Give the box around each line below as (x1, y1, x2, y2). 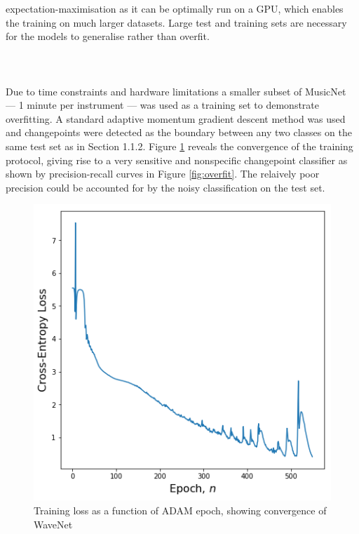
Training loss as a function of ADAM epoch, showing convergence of (34, 502, 327, 517)
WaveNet (34, 516, 73, 531)
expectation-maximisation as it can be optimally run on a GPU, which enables (6, 1, 344, 15)
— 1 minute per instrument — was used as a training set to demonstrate (6, 98, 320, 112)
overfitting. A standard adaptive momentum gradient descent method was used (6, 111, 346, 126)
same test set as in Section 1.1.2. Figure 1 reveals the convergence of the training (6, 138, 353, 153)
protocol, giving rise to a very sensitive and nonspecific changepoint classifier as (6, 152, 348, 167)
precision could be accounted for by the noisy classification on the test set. (6, 180, 325, 194)
